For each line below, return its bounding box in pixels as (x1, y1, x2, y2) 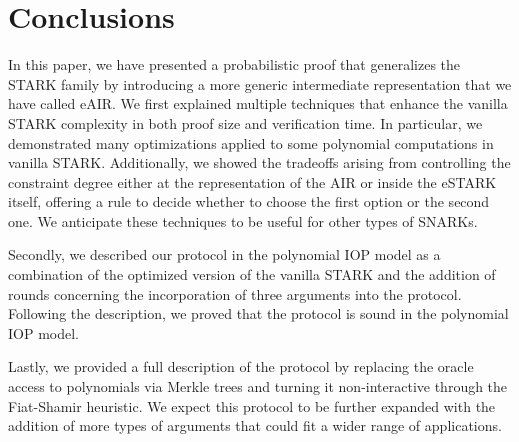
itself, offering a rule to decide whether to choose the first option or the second (8, 191, 490, 212)
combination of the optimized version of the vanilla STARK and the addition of (8, 264, 496, 285)
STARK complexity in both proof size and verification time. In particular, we (8, 112, 483, 133)
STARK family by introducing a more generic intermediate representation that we (8, 73, 512, 94)
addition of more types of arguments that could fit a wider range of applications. (8, 415, 502, 436)
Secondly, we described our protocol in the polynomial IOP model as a (8, 244, 441, 265)
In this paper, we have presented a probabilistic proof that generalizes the (8, 54, 461, 75)
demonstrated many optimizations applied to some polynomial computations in (8, 132, 494, 153)
